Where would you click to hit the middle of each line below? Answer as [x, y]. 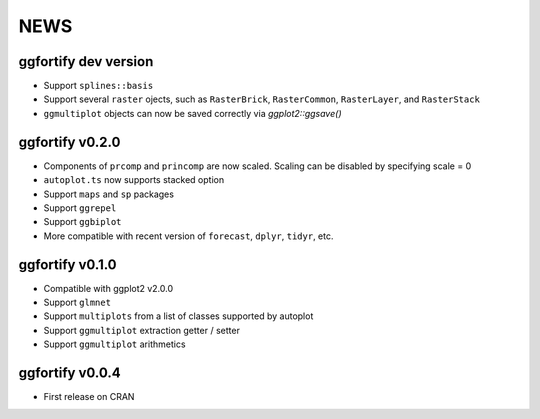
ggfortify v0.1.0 [67, 264]
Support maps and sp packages [109, 194]
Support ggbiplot [82, 222]
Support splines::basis [98, 86]
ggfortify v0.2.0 [69, 141]
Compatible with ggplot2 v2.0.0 [108, 288]
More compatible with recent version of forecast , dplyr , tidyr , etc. [188, 236]
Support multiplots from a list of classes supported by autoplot [178, 316]
